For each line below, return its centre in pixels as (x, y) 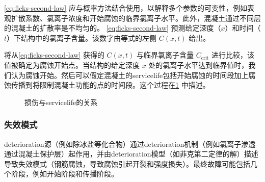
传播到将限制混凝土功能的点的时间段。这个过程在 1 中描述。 (110, 85)
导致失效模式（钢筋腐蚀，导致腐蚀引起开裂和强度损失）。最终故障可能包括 (127, 163)
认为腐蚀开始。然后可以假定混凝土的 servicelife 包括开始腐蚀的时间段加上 (130, 75)
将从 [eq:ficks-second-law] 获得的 (54, 55)
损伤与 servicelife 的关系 (61, 102)
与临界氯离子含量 (165, 55)
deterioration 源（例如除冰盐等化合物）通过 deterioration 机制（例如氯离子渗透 (130, 144)
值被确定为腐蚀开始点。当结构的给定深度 (72, 64)
